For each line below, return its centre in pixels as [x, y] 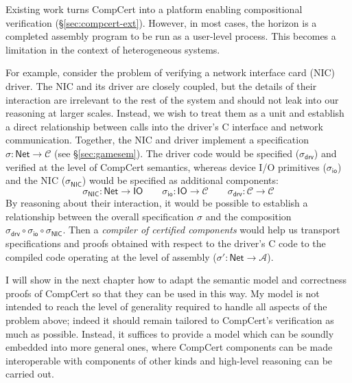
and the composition [248, 216]
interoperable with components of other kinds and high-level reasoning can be [169, 360]
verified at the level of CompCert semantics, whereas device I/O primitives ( [166, 166]
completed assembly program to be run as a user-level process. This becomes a [171, 36]
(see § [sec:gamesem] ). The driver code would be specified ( [177, 153]
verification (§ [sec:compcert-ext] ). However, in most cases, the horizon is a [161, 22]
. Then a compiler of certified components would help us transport [201, 230]
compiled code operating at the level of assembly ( [111, 256]
